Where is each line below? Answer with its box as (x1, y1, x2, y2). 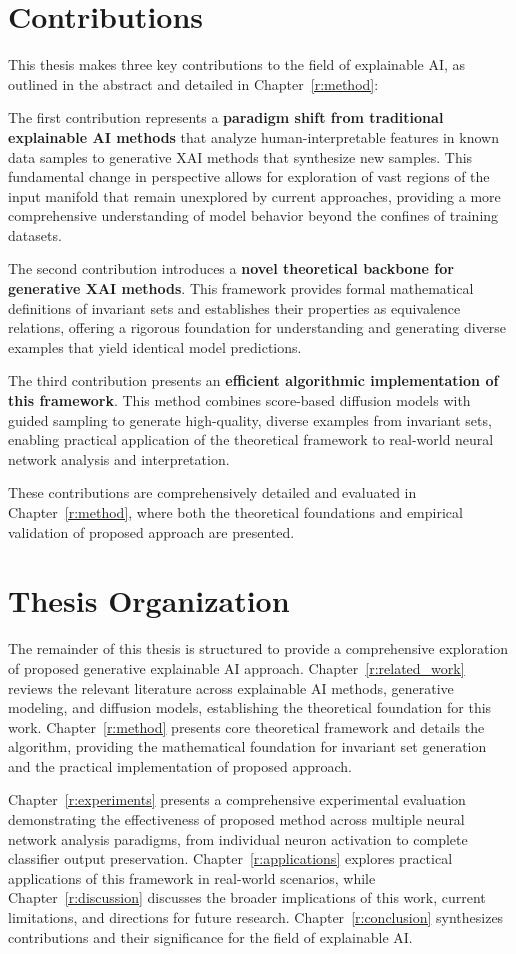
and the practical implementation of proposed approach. (8, 755, 353, 776)
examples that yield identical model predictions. (8, 336, 302, 357)
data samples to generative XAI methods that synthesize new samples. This (8, 146, 473, 167)
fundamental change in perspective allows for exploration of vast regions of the (8, 166, 490, 187)
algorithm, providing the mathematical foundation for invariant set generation (8, 736, 487, 757)
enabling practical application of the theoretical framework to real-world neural (8, 429, 494, 450)
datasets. (8, 224, 62, 245)
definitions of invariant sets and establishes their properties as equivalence (8, 297, 461, 318)
